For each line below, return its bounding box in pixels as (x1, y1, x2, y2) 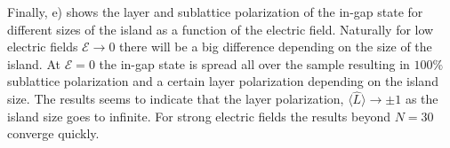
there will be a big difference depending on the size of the (119, 37, 432, 56)
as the (405, 90, 438, 108)
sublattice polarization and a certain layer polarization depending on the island (7, 72, 438, 90)
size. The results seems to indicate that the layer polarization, (7, 90, 344, 108)
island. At (7, 54, 60, 73)
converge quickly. (7, 124, 100, 143)
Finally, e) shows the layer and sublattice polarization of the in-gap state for (7, 3, 423, 20)
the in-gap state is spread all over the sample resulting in (99, 54, 410, 73)
